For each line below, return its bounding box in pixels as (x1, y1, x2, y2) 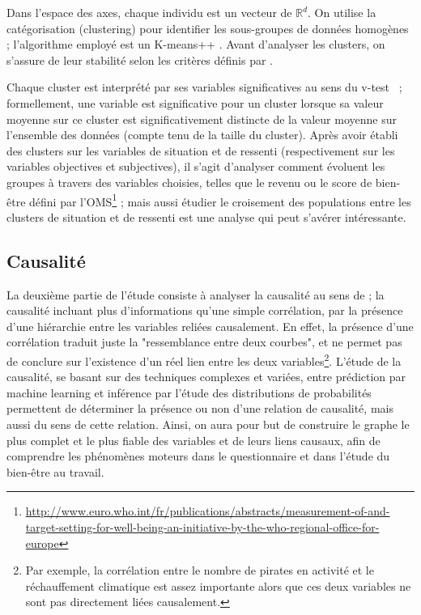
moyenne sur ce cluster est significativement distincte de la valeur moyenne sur (6, 110, 397, 127)
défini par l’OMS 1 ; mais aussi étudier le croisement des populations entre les (29, 190, 411, 210)
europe (25, 534, 59, 551)
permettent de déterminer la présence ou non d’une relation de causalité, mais (6, 400, 393, 417)
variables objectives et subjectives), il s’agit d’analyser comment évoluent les (6, 158, 385, 175)
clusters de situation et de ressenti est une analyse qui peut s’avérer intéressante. (6, 208, 406, 225)
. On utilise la (308, 4, 376, 20)
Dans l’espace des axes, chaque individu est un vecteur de (6, 4, 292, 20)
